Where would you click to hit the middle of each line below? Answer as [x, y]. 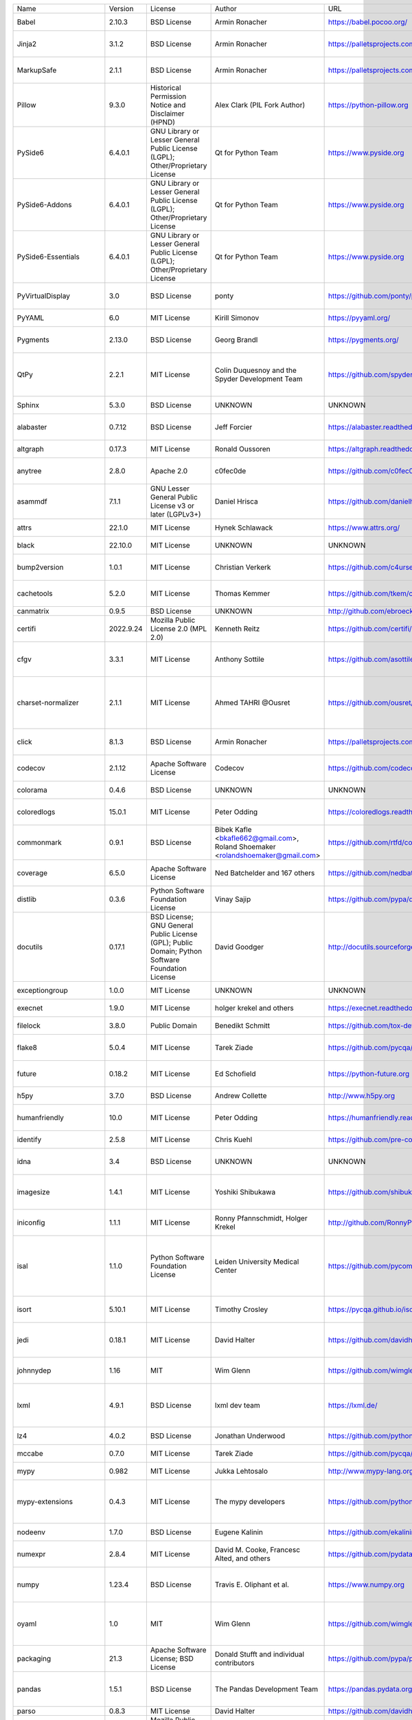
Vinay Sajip [233, 899]
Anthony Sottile [239, 659]
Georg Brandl [236, 340]
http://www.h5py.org [361, 1096]
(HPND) [162, 122]
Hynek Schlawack [244, 528]
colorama [32, 790]
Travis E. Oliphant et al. [252, 1584]
